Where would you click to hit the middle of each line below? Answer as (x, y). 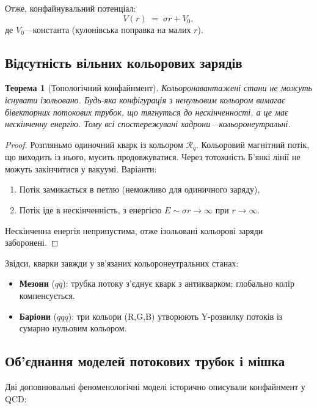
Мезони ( (37, 283)
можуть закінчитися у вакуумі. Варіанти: (81, 168)
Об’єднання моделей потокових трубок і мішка (145, 361)
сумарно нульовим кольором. (73, 328)
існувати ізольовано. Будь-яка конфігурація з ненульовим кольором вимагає (145, 99)
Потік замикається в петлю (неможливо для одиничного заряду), (140, 189)
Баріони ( (38, 316)
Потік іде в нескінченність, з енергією (90, 210)
